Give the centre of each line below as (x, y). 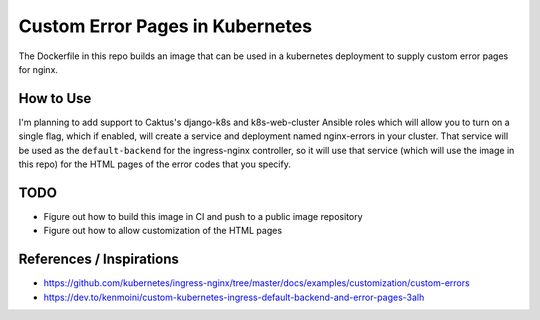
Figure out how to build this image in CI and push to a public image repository (203, 216)
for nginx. (38, 69)
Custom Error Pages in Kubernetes (165, 26)
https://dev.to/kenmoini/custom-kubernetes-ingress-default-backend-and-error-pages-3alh (234, 297)
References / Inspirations (99, 259)
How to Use (55, 98)
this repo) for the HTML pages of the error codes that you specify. (155, 164)
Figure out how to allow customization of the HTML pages (163, 231)
